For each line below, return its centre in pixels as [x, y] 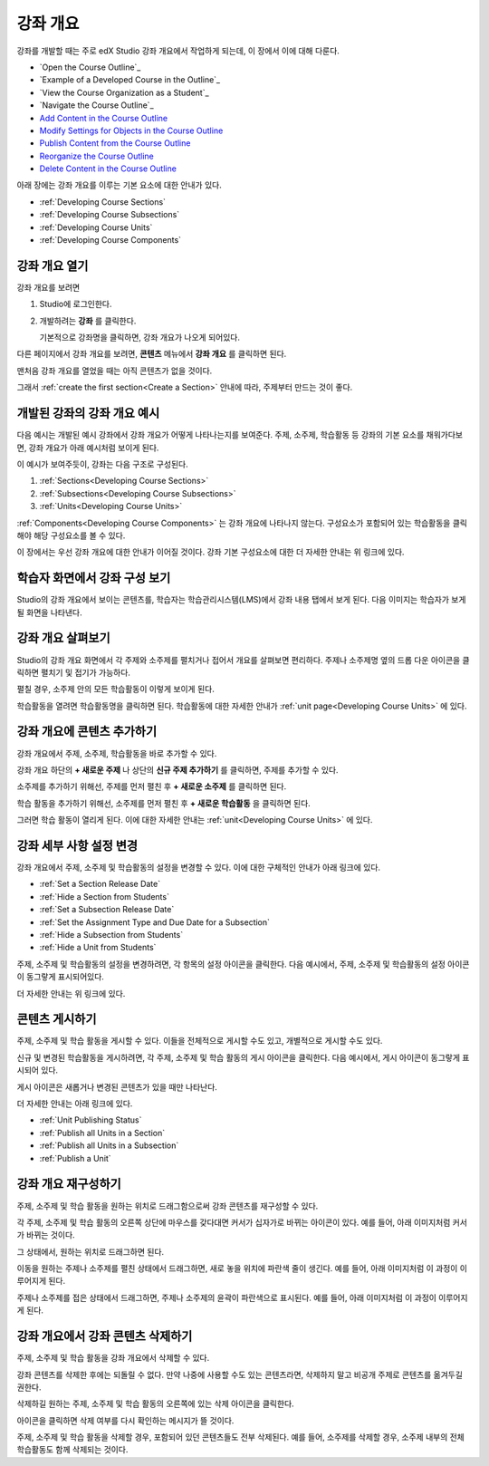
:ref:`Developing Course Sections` [103, 202]
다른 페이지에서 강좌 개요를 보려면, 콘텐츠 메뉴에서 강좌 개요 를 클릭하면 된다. [152, 354]
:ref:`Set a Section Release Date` [100, 884]
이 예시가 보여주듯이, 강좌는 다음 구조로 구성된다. [103, 464]
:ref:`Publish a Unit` [76, 1158]
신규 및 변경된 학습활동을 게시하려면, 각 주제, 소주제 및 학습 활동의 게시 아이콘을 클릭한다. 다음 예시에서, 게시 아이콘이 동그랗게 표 [243, 1057]
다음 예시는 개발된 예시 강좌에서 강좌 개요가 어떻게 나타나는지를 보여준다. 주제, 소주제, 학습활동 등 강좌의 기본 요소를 [221, 435]
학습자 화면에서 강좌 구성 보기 [94, 579]
